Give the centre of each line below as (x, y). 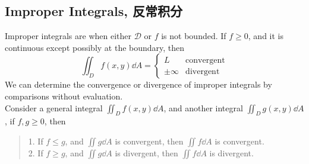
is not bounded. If (194, 36)
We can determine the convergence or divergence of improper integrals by (138, 84)
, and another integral (203, 107)
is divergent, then (146, 152)
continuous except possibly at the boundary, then (95, 47)
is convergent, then (149, 141)
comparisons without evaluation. (64, 96)
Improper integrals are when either (68, 36)
